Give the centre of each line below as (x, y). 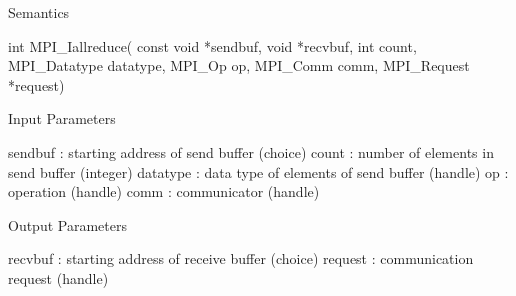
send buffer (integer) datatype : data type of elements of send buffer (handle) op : (258, 171)
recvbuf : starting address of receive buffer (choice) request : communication (241, 258)
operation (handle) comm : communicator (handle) (164, 191)
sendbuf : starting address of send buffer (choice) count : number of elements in (251, 151)
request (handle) (58, 277)
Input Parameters (62, 118)
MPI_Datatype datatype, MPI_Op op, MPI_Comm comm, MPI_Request (239, 65)
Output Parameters (67, 224)
